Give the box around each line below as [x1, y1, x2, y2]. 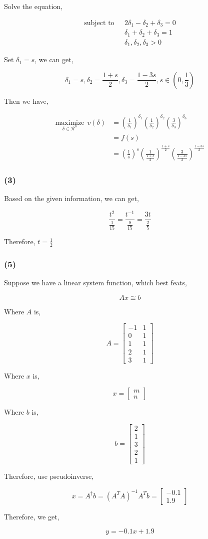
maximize [55, 119, 84, 126]
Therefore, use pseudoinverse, [4, 470, 94, 481]
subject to [84, 19, 114, 27]
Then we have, [4, 95, 48, 106]
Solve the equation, [4, 1, 63, 11]
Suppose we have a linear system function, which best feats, [4, 277, 187, 288]
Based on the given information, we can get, [4, 193, 139, 204]
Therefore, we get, [4, 511, 59, 521]
